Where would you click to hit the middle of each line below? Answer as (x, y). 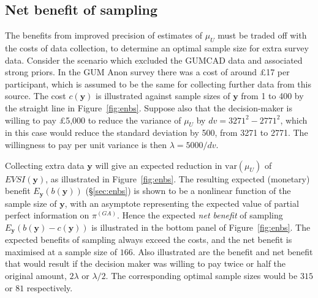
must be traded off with (262, 35)
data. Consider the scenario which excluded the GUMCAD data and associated (154, 60)
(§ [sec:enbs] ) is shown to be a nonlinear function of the (188, 191)
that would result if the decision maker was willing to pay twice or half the (146, 263)
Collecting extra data (45, 165)
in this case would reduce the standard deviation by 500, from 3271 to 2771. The (157, 132)
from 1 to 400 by (272, 96)
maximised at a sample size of (61, 251)
